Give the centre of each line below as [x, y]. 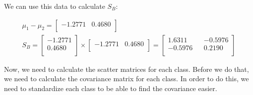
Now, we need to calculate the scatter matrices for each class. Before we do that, [126, 69]
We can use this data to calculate [55, 6]
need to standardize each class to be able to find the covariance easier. [111, 88]
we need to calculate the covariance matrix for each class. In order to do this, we [126, 79]
